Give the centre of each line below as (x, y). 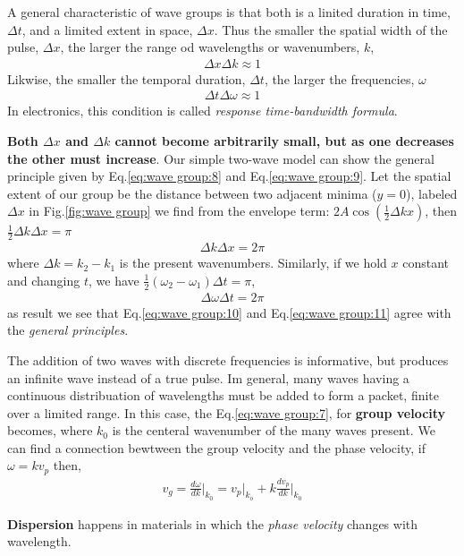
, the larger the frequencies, (339, 78)
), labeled (432, 193)
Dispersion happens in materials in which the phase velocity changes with (213, 523)
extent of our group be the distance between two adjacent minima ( (192, 193)
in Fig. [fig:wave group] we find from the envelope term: (179, 211)
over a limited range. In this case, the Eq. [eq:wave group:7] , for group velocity (227, 412)
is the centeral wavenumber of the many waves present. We (274, 430)
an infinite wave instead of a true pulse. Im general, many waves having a (208, 377)
